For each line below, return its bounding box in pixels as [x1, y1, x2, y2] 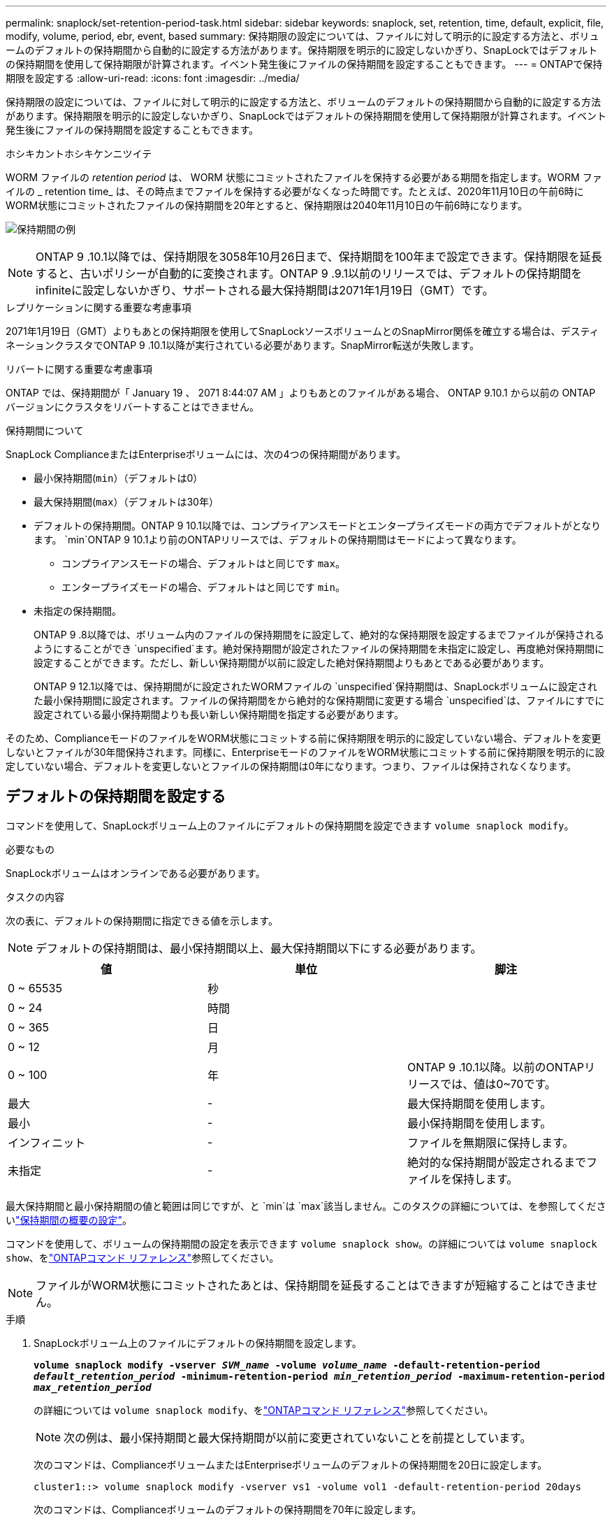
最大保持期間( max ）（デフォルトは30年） [34, 496, 219, 508]
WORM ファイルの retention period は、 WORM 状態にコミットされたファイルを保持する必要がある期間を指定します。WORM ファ [6, 171, 602, 183]
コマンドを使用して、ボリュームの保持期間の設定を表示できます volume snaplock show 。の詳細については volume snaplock [6, 1237, 597, 1250]
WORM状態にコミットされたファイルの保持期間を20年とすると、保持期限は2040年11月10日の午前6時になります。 [6, 199, 527, 211]
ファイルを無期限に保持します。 [407, 1135, 574, 1150]
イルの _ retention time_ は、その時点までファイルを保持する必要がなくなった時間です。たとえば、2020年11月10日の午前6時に [6, 185, 584, 197]
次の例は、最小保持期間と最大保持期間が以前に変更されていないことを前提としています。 [64, 1430, 532, 1445]
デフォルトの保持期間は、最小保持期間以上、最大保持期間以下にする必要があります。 [36, 941, 482, 955]
